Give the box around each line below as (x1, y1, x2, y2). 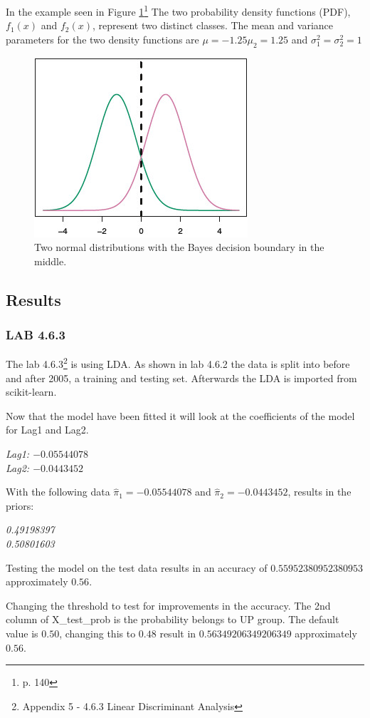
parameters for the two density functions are (6, 31, 199, 46)
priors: (6, 498, 34, 513)
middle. (34, 253, 67, 268)
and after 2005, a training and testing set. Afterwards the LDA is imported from (6, 370, 357, 385)
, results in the (287, 484, 351, 499)
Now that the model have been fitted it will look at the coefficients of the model (6, 408, 355, 423)
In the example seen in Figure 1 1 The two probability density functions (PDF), (6, 2, 351, 19)
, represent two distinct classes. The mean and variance (92, 18, 334, 33)
